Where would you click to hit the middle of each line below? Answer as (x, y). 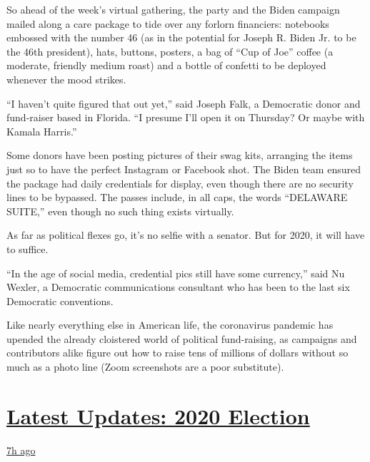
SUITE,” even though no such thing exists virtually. (120, 211)
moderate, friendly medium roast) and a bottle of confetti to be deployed (166, 65)
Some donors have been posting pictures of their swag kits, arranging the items (180, 155)
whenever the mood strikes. (66, 79)
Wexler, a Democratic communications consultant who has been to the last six (178, 287)
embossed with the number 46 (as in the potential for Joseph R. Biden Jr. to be (181, 37)
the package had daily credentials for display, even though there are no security (180, 183)
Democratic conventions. (60, 301)
